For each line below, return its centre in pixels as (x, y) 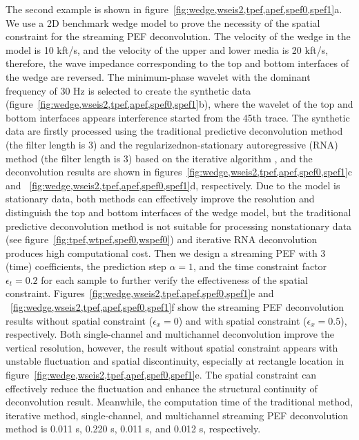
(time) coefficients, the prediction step (86, 266)
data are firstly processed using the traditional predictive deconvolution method (174, 131)
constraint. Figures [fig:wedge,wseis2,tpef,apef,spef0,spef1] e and (140, 293)
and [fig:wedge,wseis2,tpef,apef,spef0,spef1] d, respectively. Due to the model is (173, 185)
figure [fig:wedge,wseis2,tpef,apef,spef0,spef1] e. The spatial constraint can (161, 375)
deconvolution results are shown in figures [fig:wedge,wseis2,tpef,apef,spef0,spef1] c (179, 172)
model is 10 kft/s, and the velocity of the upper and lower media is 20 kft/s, (167, 49)
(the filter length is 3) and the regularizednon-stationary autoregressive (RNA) (172, 144)
